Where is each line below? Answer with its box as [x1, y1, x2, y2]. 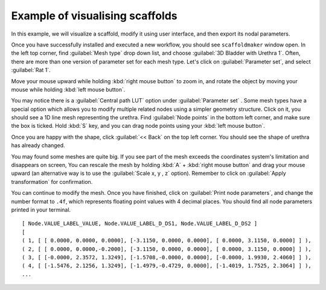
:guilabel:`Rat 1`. [11, 66, 51, 74]
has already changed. [11, 142, 66, 149]
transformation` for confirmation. [11, 178, 93, 185]
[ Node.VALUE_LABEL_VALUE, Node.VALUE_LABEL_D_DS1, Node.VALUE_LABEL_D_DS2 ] [22, 220, 258, 227]
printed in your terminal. [11, 206, 71, 213]
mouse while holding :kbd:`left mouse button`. [11, 86, 126, 93]
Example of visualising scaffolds [11, 9, 177, 22]
